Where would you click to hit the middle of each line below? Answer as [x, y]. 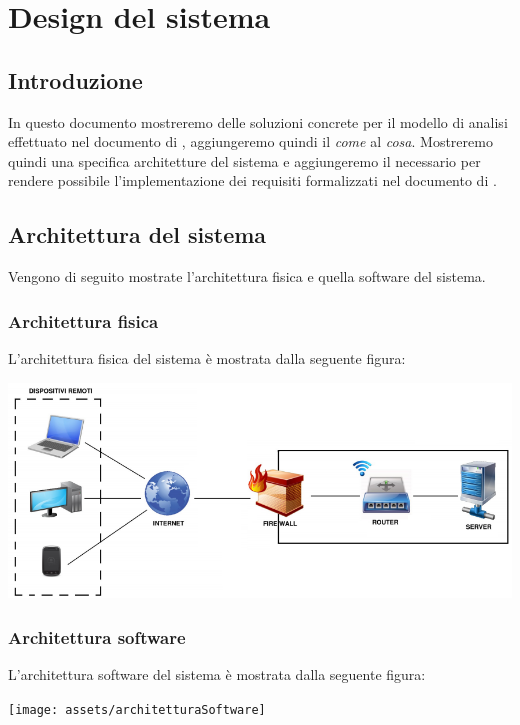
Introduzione [75, 79]
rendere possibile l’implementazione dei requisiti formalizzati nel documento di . [252, 180]
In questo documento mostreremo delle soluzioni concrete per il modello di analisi [258, 121]
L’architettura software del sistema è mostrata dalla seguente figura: [217, 674]
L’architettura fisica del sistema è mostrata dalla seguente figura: [207, 357]
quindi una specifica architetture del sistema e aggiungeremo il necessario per [244, 160]
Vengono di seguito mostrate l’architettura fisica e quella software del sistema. [247, 276]
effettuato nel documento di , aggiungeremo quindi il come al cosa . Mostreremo [250, 141]
